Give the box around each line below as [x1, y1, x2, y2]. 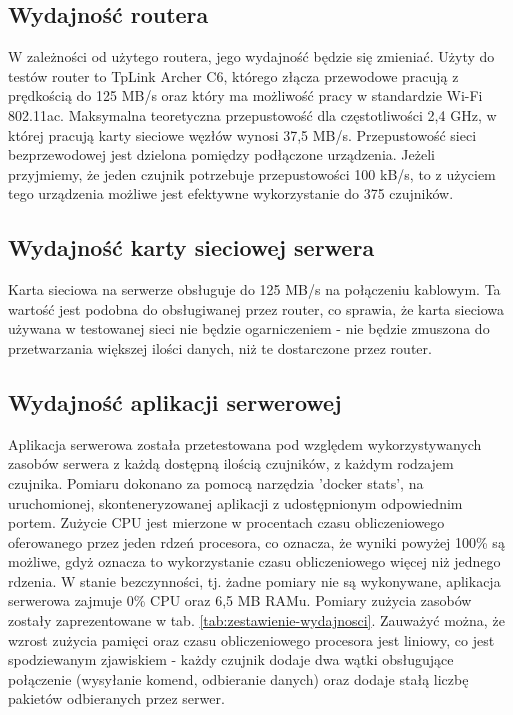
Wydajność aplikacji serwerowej [8, 386, 342, 417]
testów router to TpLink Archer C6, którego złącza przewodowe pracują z [8, 65, 459, 86]
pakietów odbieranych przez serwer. [8, 688, 225, 709]
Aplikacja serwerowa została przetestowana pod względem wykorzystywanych [8, 433, 482, 454]
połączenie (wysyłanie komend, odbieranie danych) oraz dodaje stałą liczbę [8, 668, 469, 689]
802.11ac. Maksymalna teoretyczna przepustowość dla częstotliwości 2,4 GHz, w [8, 104, 497, 125]
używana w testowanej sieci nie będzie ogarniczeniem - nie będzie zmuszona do [8, 318, 490, 339]
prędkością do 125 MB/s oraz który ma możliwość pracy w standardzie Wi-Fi [8, 85, 483, 106]
